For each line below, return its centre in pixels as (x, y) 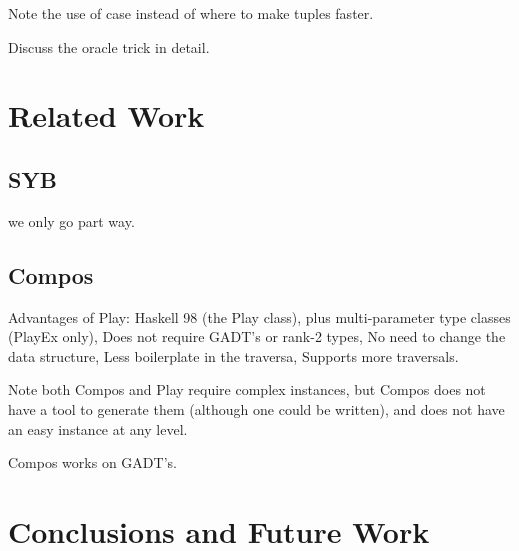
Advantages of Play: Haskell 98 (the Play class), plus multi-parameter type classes (259, 316)
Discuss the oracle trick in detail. (109, 46)
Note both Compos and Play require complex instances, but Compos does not (247, 389)
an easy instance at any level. (98, 428)
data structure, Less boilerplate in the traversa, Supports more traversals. (233, 355)
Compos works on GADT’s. (92, 462)
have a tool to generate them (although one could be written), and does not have (256, 408)
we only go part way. (71, 220)
